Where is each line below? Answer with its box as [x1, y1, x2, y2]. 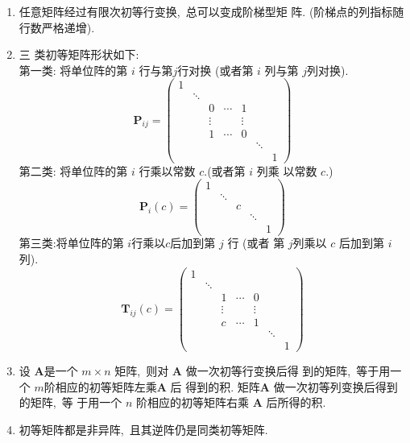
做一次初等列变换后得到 [273, 378, 398, 395]
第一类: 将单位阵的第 [19, 61, 128, 78]
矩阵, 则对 [114, 362, 169, 379]
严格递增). [41, 19, 95, 35]
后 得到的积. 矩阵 [170, 378, 260, 395]
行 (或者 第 [227, 234, 285, 251]
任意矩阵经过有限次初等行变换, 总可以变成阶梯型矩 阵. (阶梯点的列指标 [19, 3, 393, 19]
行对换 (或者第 [177, 61, 254, 78]
